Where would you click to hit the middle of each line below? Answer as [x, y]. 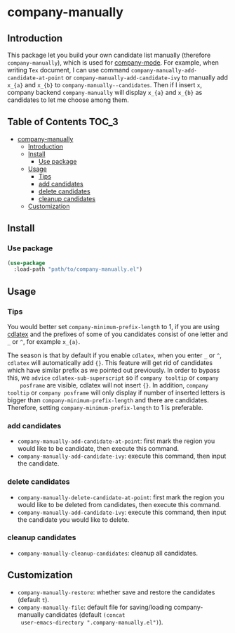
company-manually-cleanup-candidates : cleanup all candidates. [108, 553]
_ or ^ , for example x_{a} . [44, 341]
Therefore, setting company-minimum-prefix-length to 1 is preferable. [105, 407]
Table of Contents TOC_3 [63, 122]
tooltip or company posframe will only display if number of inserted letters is [116, 392]
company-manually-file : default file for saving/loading [95, 607]
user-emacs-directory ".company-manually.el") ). [92, 622]
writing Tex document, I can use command [68, 70]
